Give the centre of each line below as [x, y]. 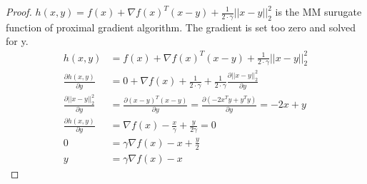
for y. [17, 41]
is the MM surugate [318, 11]
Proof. [19, 11]
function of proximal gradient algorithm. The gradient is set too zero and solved [181, 27]
